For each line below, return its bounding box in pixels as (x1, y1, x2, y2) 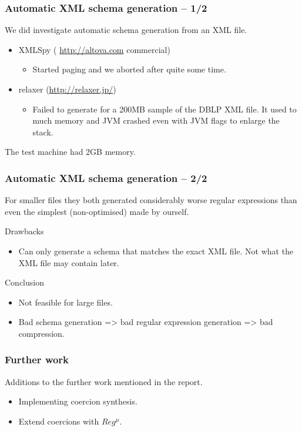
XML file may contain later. (18, 256, 119, 268)
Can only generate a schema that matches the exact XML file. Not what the (18, 244, 294, 257)
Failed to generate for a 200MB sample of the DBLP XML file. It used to (32, 102, 297, 115)
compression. (18, 327, 65, 339)
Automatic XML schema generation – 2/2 (5, 170, 207, 185)
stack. (32, 125, 53, 138)
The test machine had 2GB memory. (5, 145, 136, 158)
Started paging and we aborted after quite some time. (32, 63, 226, 75)
